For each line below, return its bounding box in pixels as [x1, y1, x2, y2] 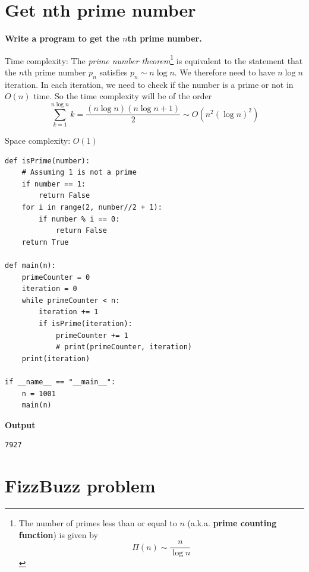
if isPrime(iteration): [39, 319, 133, 328]
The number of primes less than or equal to [18, 517, 177, 529]
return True [21, 238, 69, 247]
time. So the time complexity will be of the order [33, 90, 212, 102]
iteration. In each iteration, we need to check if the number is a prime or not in [5, 78, 294, 90]
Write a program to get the [5, 32, 119, 45]
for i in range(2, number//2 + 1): [21, 203, 162, 212]
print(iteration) [21, 354, 90, 363]
